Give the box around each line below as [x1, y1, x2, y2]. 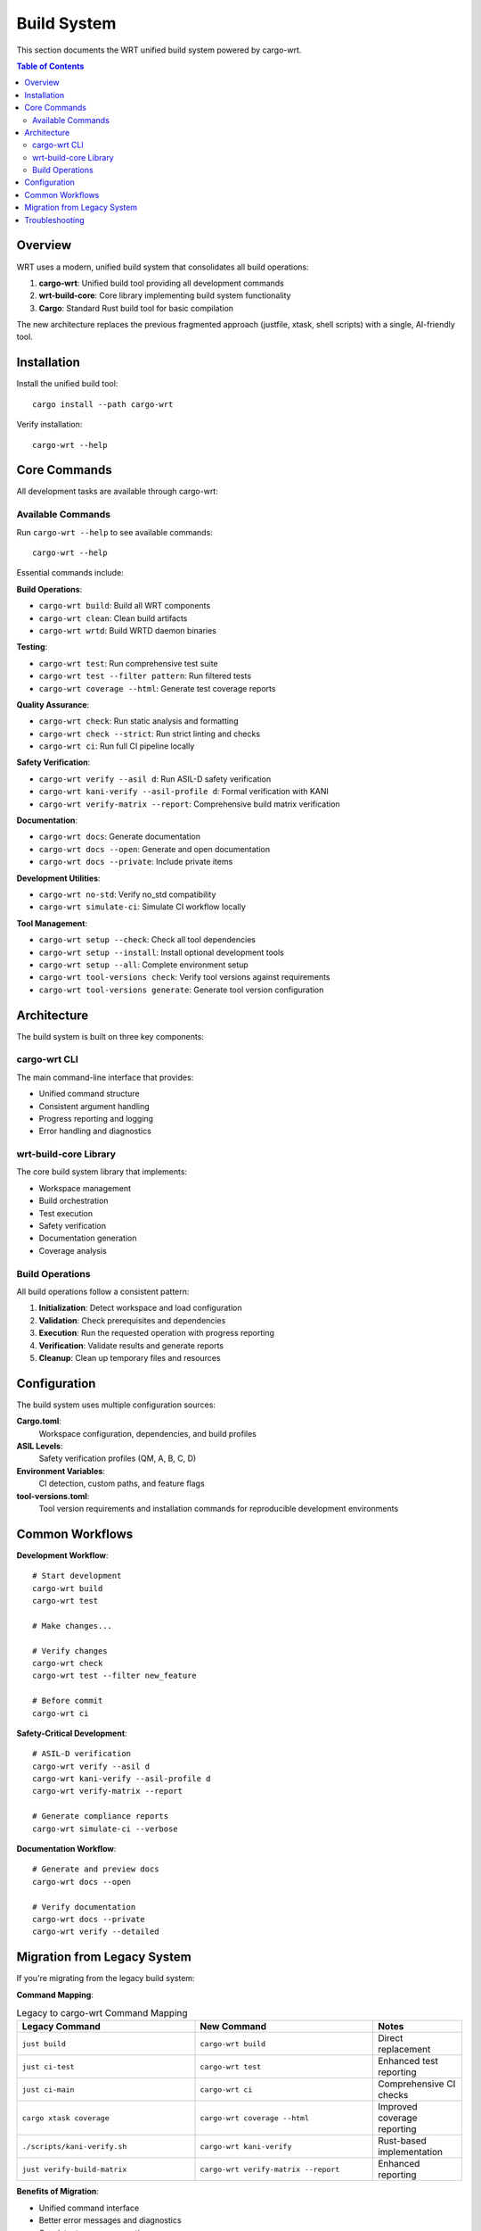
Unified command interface [38, 2202, 140, 2213]
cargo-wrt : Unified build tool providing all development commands [38, 278, 284, 288]
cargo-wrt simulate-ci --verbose [32, 1823, 178, 1834]
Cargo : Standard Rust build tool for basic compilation [38, 303, 234, 313]
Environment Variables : [16, 1465, 106, 1476]
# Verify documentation [32, 1902, 136, 1912]
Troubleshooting [24, 214, 85, 225]
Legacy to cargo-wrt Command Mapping [16, 2007, 188, 2020]
